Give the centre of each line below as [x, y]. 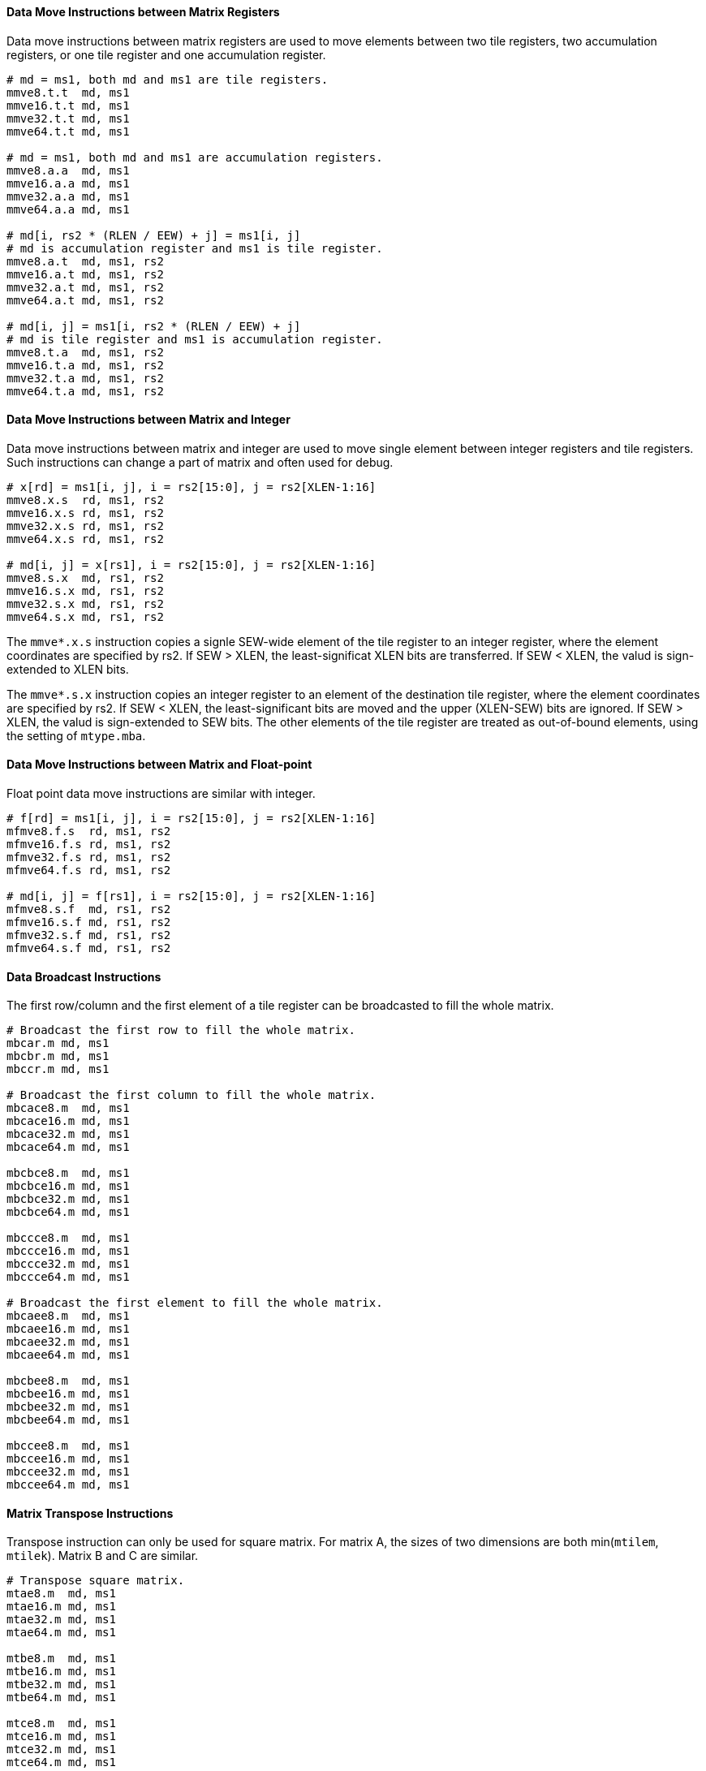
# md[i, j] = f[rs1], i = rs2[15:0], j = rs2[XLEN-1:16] [192, 896]
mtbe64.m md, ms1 [61, 1698]
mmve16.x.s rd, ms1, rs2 [85, 513]
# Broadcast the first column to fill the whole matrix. [192, 1095]
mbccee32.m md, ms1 [68, 1472]
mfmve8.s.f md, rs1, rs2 [89, 909]
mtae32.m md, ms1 [61, 1620]
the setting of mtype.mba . [76, 735]
